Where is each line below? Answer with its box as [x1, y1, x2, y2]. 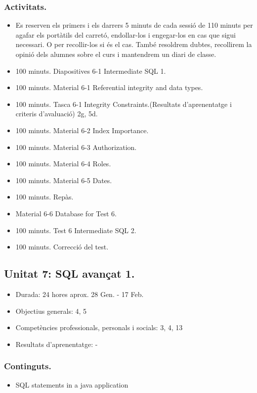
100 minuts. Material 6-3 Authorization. [15, 142, 137, 152]
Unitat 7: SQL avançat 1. [4, 266, 135, 281]
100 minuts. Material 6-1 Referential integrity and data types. [15, 82, 203, 93]
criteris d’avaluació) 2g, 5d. [15, 108, 98, 119]
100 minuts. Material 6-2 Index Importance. [15, 125, 149, 135]
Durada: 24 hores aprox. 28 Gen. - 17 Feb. [15, 289, 144, 299]
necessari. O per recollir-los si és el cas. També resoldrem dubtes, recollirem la [15, 39, 252, 49]
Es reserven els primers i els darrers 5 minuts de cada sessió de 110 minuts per [15, 20, 253, 30]
